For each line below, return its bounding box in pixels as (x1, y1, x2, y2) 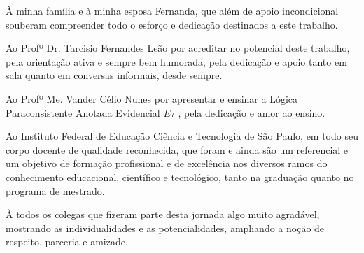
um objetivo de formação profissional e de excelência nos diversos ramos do (6, 156, 328, 171)
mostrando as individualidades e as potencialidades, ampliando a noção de (6, 220, 325, 235)
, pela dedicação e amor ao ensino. (178, 105, 325, 120)
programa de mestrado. (6, 183, 105, 198)
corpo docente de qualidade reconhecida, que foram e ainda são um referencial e (6, 142, 349, 157)
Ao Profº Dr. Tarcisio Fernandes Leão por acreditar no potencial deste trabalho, (6, 41, 350, 55)
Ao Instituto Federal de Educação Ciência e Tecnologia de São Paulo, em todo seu (6, 129, 358, 143)
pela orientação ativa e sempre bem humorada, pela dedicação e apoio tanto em (6, 54, 347, 68)
